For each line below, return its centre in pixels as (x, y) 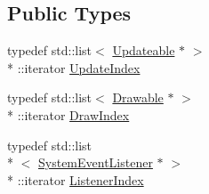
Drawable (138, 97)
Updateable (144, 50)
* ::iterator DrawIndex (68, 114)
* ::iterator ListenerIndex (76, 179)
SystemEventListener (96, 162)
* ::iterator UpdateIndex (74, 67)
